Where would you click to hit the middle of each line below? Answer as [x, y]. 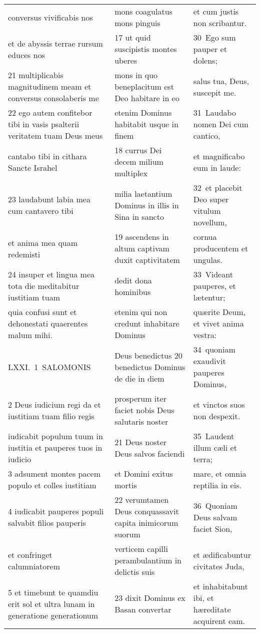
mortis [126, 485]
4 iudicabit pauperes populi [56, 511]
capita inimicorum [146, 523]
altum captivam [142, 248]
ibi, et [203, 598]
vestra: [205, 335]
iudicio [20, 459]
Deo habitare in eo [147, 98]
